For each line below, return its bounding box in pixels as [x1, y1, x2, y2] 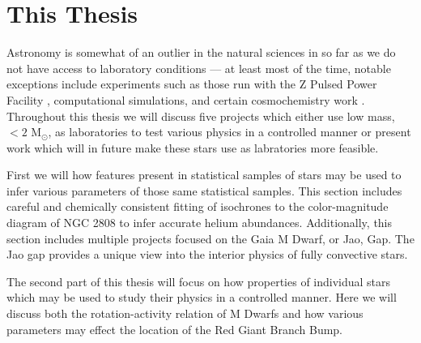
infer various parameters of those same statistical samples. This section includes [6, 182, 402, 199]
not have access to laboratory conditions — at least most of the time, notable [6, 59, 391, 76]
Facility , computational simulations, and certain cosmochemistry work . [6, 91, 365, 108]
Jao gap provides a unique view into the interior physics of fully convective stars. [6, 246, 408, 263]
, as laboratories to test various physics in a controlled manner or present [48, 123, 411, 140]
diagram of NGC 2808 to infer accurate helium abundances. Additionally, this [6, 214, 393, 231]
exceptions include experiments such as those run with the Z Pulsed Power [6, 75, 377, 92]
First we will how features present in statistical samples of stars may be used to [6, 166, 402, 183]
